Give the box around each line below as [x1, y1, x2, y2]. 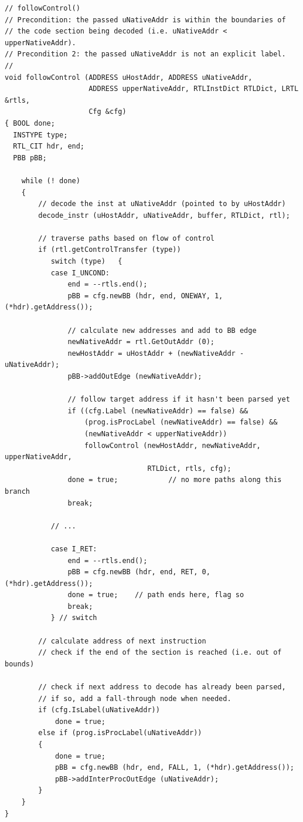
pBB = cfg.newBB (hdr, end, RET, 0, [67, 568, 210, 577]
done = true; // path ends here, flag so [67, 591, 244, 599]
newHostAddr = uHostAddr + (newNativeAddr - [67, 349, 244, 358]
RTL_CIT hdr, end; [13, 142, 85, 151]
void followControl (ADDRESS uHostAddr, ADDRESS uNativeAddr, [5, 73, 253, 82]
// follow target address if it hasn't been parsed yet [67, 395, 290, 404]
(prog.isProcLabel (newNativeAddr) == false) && [84, 418, 278, 427]
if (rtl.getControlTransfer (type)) [38, 245, 181, 254]
